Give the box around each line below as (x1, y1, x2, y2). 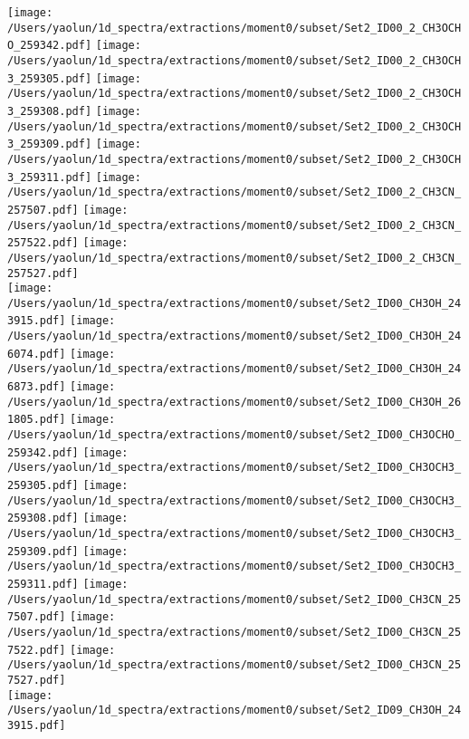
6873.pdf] (7, 380, 66, 394)
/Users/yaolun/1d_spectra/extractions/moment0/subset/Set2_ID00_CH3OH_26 (7, 395, 462, 408)
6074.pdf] (7, 347, 66, 360)
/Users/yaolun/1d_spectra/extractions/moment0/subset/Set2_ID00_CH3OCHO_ (7, 428, 462, 442)
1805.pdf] (7, 413, 66, 427)
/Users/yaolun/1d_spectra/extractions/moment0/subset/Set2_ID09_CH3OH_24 (7, 704, 462, 717)
